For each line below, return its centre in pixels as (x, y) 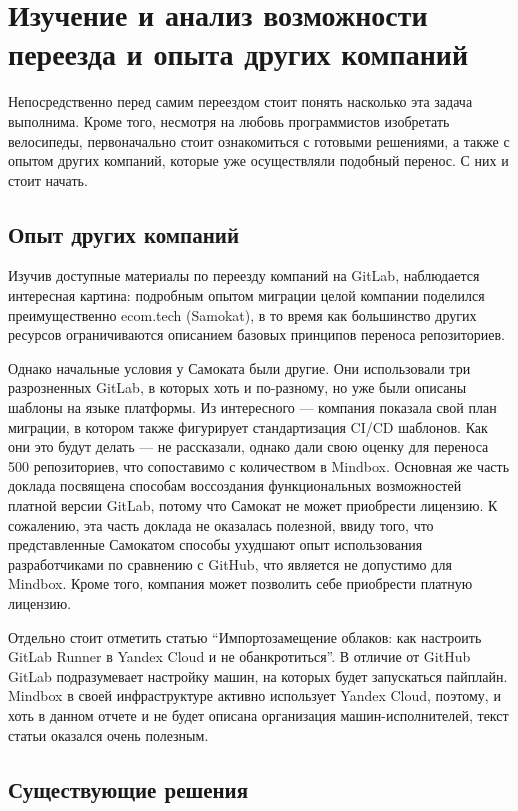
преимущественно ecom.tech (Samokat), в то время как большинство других (242, 314)
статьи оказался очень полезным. (108, 734)
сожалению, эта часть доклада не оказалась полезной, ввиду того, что (221, 524)
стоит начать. (48, 179)
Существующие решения (128, 788)
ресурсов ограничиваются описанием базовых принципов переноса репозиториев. (256, 334)
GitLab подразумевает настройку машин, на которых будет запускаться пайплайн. (258, 675)
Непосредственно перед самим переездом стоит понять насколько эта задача (240, 101)
